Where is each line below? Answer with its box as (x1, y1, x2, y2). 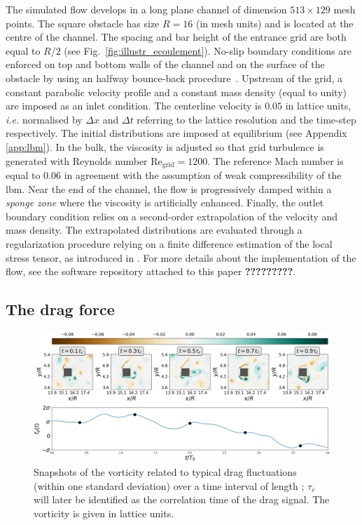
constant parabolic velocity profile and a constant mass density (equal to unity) (6, 84, 347, 99)
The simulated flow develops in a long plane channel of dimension (6, 2, 287, 16)
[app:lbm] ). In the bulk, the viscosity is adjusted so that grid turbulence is (6, 139, 324, 154)
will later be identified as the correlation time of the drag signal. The (34, 492, 330, 507)
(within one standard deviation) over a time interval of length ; (34, 478, 305, 493)
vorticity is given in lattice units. (34, 505, 174, 520)
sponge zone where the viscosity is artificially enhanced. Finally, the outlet (6, 195, 324, 210)
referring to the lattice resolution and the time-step (137, 112, 356, 126)
